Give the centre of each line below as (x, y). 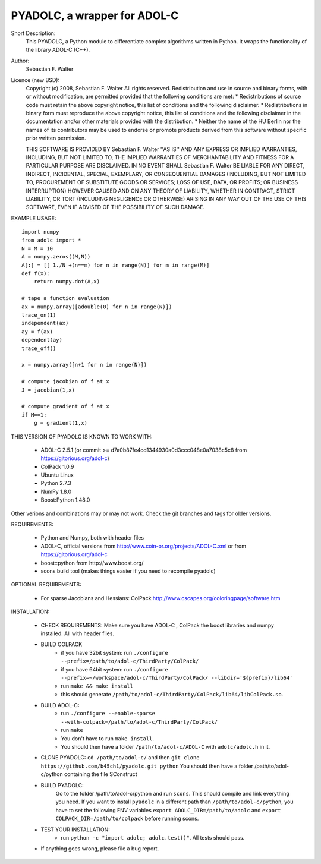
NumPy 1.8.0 (56, 491)
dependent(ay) (42, 340)
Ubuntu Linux (57, 475)
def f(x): (36, 274)
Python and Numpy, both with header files (92, 538)
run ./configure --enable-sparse (108, 714)
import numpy (40, 232)
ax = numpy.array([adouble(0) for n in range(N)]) (97, 307)
